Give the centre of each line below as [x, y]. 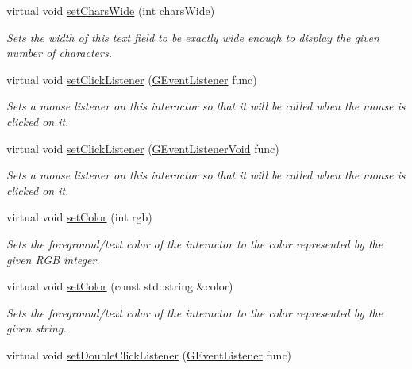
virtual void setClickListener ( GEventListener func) [132, 79]
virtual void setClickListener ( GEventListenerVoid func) [143, 148]
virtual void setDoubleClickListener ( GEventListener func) [149, 354]
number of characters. [59, 53]
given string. [37, 328]
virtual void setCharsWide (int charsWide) [111, 10]
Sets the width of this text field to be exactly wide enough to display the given [193, 37]
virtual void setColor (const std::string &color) [120, 286]
